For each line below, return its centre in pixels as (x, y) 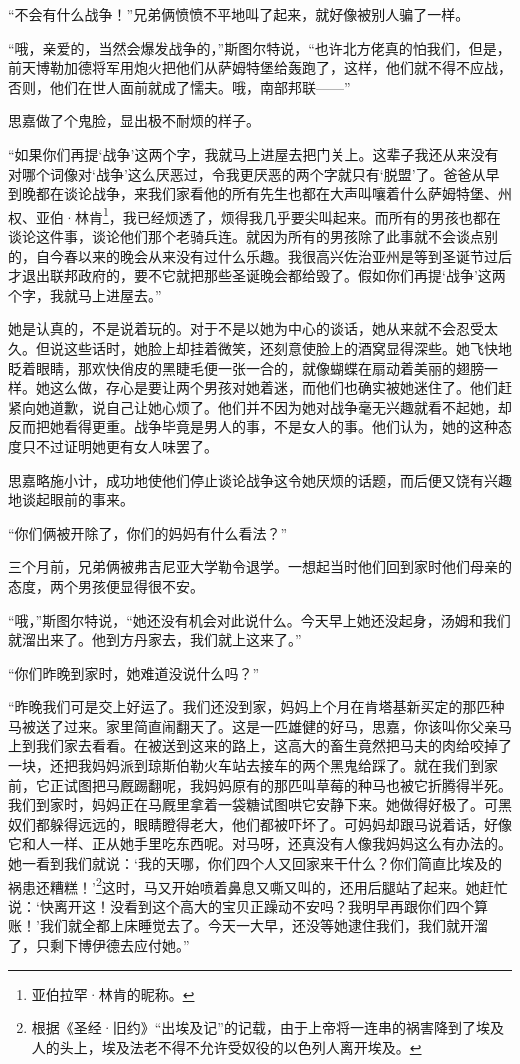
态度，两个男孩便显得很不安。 (106, 585)
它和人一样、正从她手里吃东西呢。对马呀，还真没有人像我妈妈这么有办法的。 (260, 843)
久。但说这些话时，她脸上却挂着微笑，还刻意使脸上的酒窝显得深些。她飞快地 (260, 347)
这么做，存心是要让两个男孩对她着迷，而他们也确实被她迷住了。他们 (273, 387)
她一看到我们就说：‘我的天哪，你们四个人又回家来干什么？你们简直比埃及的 (255, 863)
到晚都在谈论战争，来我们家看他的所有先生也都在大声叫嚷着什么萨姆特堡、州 (260, 193)
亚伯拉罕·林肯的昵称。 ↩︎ (113, 993)
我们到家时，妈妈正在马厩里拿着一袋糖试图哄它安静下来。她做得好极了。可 (253, 804)
